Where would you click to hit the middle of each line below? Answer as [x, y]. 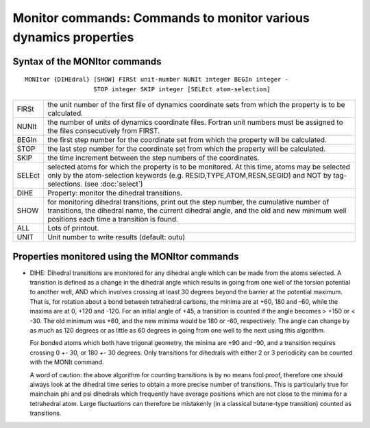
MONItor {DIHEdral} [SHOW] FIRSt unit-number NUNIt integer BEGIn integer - [157, 80]
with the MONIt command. [67, 362]
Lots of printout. [73, 228]
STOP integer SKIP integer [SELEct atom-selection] [182, 89]
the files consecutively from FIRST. [104, 131]
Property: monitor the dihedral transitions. [115, 193]
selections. [65, 184]
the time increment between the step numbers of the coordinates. [153, 158]
